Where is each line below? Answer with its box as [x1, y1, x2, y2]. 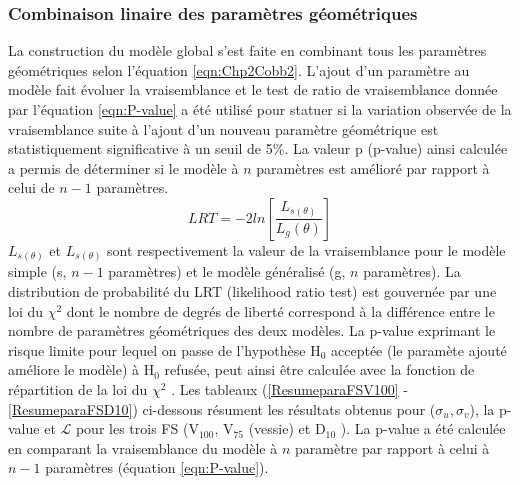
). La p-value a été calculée [340, 418, 506, 439]
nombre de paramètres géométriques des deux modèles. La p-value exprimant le [8, 320, 496, 341]
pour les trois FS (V [75, 418, 199, 439]
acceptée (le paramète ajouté [331, 339, 507, 360]
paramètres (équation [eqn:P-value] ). [45, 457, 269, 478]
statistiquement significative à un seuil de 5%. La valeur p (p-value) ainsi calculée [8, 138, 508, 159]
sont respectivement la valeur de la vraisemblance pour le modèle [107, 239, 506, 260]
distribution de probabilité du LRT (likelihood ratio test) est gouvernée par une [8, 281, 497, 302]
